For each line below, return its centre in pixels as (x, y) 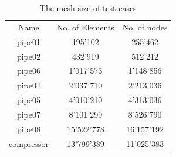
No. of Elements (85, 27)
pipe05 (28, 100)
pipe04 (28, 85)
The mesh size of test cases (88, 8)
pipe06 (28, 71)
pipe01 (28, 41)
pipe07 (28, 114)
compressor (29, 143)
